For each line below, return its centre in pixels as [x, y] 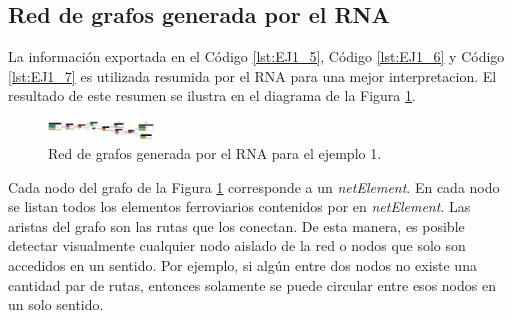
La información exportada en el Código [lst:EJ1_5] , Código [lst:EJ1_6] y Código [256, 56]
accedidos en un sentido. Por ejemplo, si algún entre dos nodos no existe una [242, 265]
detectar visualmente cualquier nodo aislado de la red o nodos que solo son [237, 245]
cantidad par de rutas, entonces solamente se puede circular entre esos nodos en [252, 284]
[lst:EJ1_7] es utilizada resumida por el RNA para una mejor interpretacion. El [252, 75]
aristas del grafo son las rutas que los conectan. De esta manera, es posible [236, 225]
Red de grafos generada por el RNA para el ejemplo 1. [215, 153]
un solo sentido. [56, 304]
